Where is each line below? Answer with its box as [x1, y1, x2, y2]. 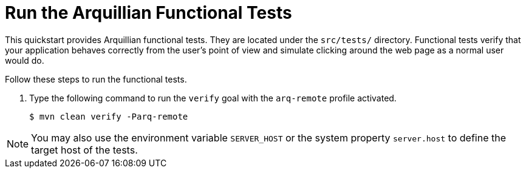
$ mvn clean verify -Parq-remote [29, 111, 188, 121]
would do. [5, 55, 44, 66]
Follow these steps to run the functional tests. [5, 73, 187, 84]
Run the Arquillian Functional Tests [5, 2, 292, 23]
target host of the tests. [31, 143, 138, 156]
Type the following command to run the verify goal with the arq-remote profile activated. [29, 92, 397, 103]
